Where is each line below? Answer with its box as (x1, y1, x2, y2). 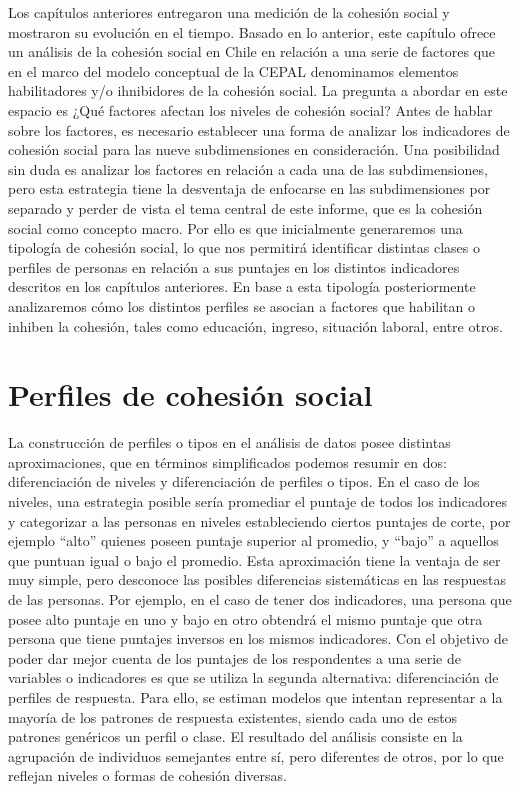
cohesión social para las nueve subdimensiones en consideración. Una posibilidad (8, 139, 500, 160)
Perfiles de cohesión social (8, 374, 373, 415)
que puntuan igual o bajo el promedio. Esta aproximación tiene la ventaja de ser (8, 549, 501, 570)
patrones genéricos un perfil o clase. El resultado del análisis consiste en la (8, 726, 463, 747)
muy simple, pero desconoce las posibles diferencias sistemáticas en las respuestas (8, 569, 507, 590)
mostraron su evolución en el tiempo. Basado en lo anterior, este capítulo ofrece (8, 21, 496, 42)
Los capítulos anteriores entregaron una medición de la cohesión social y (8, 2, 450, 22)
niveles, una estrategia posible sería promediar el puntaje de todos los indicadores (8, 491, 507, 511)
